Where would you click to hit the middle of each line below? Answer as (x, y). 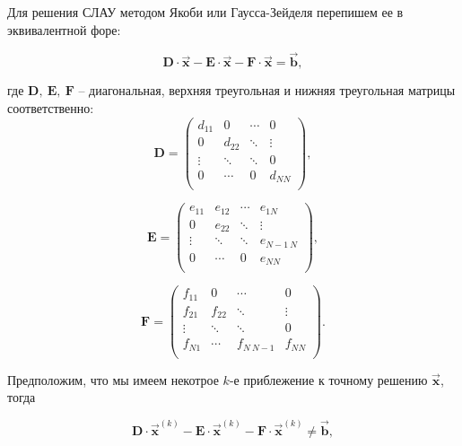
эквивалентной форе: (64, 29)
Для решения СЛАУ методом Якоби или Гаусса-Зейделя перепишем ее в (205, 12)
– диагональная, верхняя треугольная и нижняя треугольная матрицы (267, 90)
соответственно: (51, 108)
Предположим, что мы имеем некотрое (113, 379)
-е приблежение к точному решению (328, 379)
